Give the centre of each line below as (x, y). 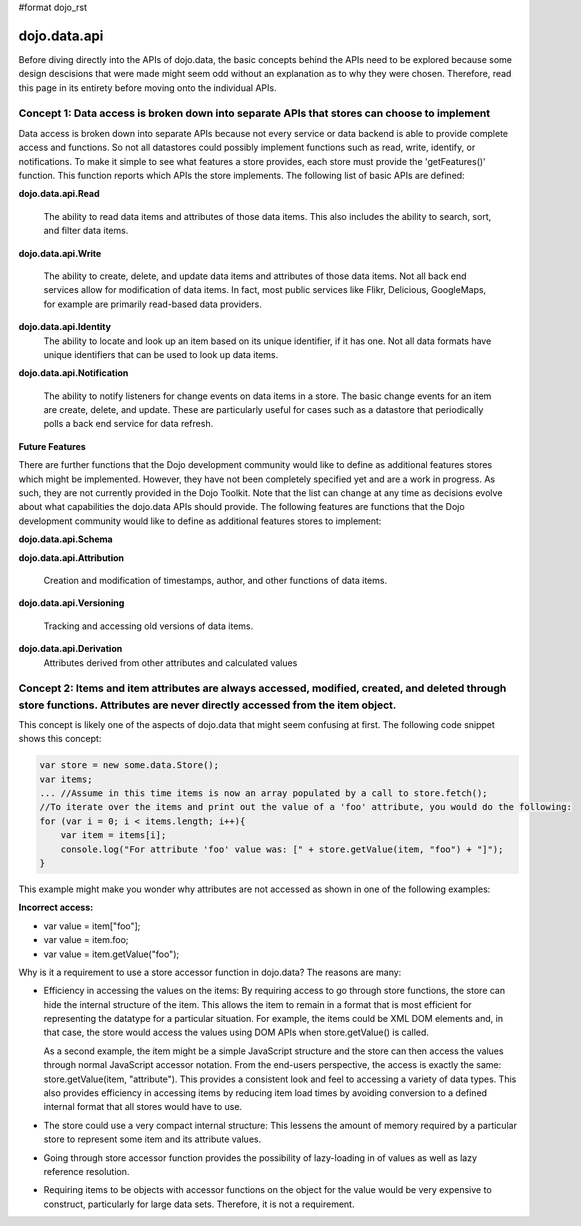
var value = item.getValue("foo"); (111, 954)
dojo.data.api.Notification (73, 373)
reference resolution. (86, 1171)
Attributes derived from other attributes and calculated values (170, 662)
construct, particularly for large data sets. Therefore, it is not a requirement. (199, 1204)
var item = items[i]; (113, 835)
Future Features (52, 446)
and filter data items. (86, 231)
